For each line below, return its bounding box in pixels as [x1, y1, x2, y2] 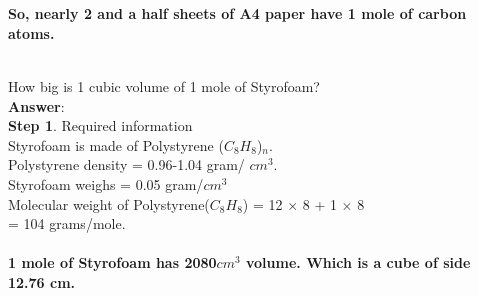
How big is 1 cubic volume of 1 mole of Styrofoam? [8, 75, 320, 96]
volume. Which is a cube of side [246, 252, 471, 273]
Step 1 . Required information [8, 115, 193, 136]
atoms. [8, 22, 55, 43]
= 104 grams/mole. [8, 213, 126, 234]
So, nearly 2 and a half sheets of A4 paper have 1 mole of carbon [8, 3, 467, 24]
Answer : [8, 95, 65, 116]
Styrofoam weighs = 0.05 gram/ [8, 173, 204, 194]
